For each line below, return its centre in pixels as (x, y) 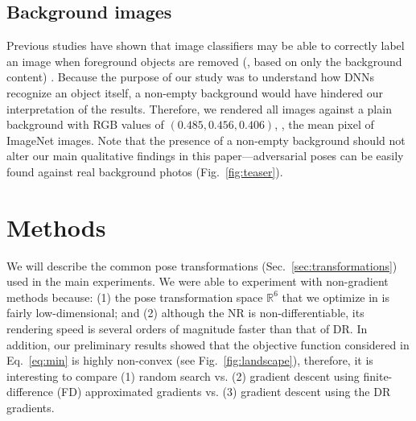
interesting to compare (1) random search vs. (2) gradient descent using (183, 376)
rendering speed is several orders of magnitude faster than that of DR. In (187, 329)
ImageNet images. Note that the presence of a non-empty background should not (206, 140)
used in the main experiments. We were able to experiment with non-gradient (198, 281)
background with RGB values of (85, 124)
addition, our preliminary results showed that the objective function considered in (208, 344)
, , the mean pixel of (324, 124)
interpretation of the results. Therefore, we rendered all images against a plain (199, 108)
